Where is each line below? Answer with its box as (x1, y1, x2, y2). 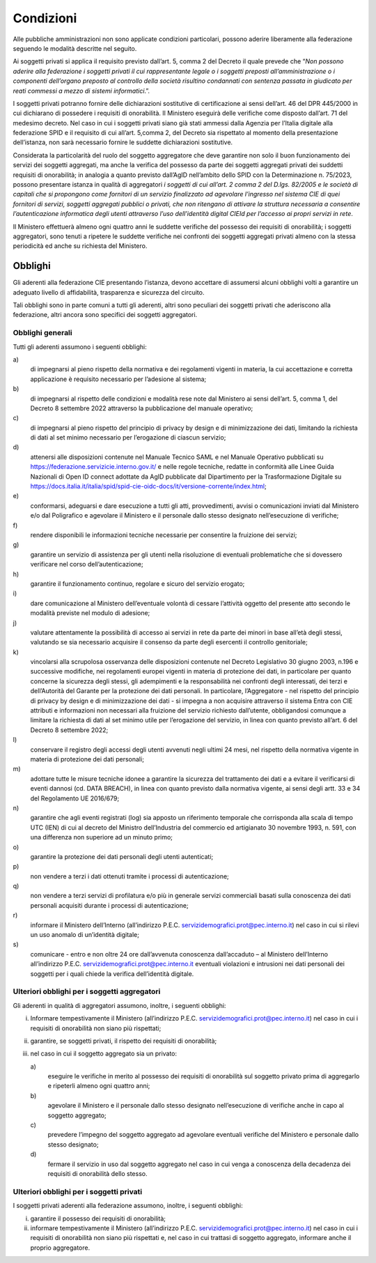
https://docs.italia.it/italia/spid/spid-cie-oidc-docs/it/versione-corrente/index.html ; (30, 482, 267, 490)
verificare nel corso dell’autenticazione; (30, 560, 143, 568)
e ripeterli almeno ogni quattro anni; (47, 1082, 150, 1090)
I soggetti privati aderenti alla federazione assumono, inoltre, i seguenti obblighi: (13, 1202, 243, 1210)
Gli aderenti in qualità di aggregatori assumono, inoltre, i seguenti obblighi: (13, 1001, 226, 1009)
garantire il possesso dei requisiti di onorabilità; (30, 1214, 166, 1223)
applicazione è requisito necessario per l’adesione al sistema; (30, 375, 207, 383)
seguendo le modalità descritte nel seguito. (13, 44, 137, 52)
